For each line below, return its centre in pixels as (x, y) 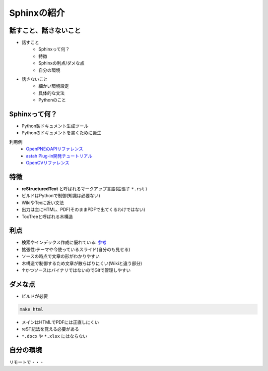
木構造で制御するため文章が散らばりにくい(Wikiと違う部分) (82, 263)
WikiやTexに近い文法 (43, 203)
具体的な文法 (51, 93)
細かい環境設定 (54, 86)
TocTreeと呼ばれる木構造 (47, 216)
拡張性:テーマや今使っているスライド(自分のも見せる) (76, 249)
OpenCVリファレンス (48, 163)
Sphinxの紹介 (37, 13)
